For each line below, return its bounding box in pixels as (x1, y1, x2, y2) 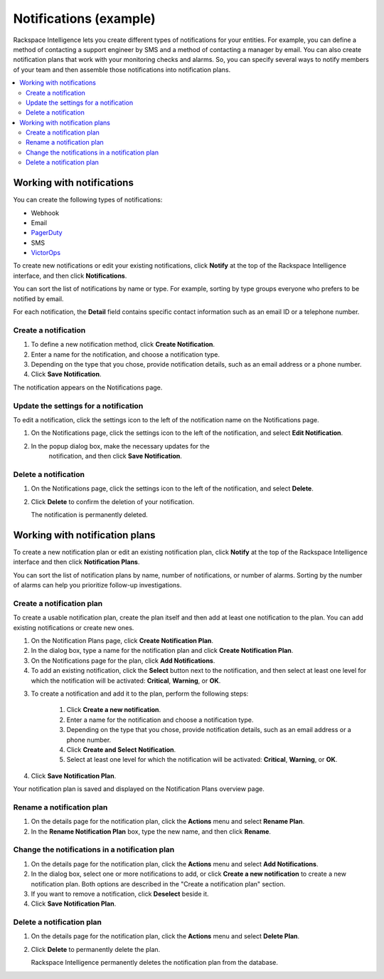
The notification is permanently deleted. (31, 510, 149, 519)
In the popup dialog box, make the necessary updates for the (31, 441, 210, 450)
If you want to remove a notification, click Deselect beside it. (31, 889, 209, 898)
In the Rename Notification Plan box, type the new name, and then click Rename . (31, 827, 272, 836)
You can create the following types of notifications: (13, 196, 163, 204)
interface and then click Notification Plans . (13, 557, 140, 566)
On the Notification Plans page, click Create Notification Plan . (31, 636, 213, 644)
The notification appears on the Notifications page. (13, 383, 163, 392)
